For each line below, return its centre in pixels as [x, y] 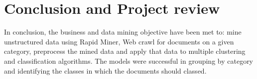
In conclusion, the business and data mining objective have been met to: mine [123, 32]
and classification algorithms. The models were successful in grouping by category [129, 60]
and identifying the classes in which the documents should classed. [105, 70]
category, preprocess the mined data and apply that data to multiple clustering [125, 51]
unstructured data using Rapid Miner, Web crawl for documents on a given [119, 41]
